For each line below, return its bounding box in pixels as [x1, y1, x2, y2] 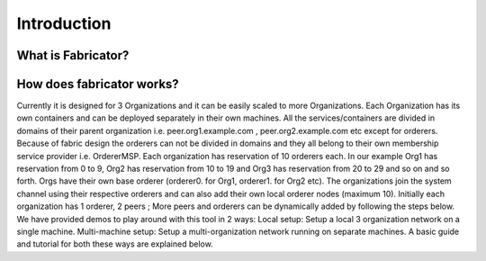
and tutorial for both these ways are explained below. [16, 238, 213, 249]
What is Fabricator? [16, 48, 130, 63]
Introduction [16, 13, 112, 33]
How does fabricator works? [16, 76, 179, 92]
